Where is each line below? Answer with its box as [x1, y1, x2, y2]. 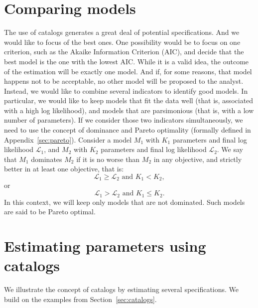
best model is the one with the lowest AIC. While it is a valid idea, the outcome [4, 56, 249, 66]
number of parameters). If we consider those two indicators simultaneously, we [4, 115, 243, 125]
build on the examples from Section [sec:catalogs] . [4, 294, 157, 304]
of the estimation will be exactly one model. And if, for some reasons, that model [4, 66, 252, 76]
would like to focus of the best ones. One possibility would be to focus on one [4, 36, 241, 47]
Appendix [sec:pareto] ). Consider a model [4, 134, 132, 145]
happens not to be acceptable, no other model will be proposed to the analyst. [4, 76, 244, 86]
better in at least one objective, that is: [4, 163, 124, 174]
